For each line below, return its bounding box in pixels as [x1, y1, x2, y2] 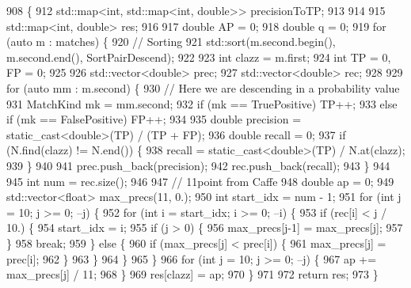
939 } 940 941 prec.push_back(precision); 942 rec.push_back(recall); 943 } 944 [6, 157, 390, 173]
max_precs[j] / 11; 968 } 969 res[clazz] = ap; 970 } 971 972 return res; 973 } [6, 266, 379, 282]
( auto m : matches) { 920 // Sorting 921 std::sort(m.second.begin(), [6, 33, 336, 50]
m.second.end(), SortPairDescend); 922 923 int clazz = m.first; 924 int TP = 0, [6, 48, 391, 65]
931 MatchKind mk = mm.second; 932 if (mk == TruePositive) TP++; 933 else [6, 95, 398, 112]
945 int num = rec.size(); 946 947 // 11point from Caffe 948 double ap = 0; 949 [6, 172, 394, 189]
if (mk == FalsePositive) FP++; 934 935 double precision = [6, 111, 302, 127]
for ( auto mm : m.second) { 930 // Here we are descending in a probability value [6, 79, 400, 96]
